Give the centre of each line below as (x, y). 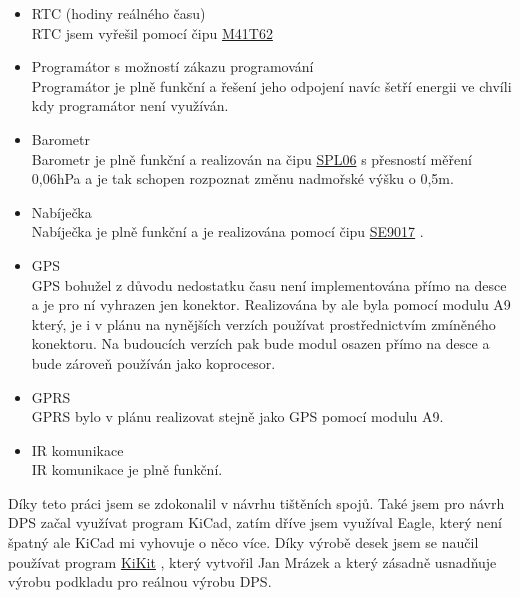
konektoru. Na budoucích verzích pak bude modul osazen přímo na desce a (260, 343)
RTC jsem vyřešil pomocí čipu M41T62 (152, 32)
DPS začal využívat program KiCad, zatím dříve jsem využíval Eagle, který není (255, 522)
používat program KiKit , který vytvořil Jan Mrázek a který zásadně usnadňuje (252, 561)
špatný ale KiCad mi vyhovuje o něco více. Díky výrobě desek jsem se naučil (243, 542)
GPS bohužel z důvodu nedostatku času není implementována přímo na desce (269, 284)
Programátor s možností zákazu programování (172, 66)
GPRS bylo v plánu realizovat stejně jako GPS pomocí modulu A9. (237, 416)
